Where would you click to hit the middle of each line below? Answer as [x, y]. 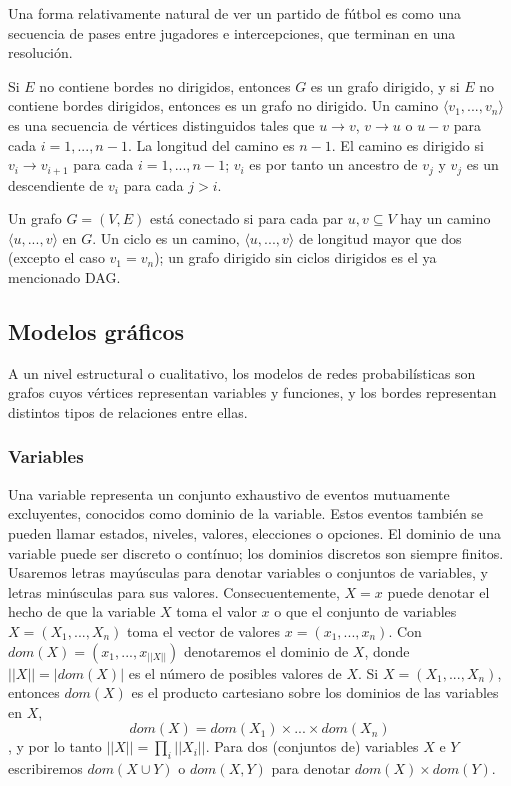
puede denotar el [438, 591]
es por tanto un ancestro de [333, 164]
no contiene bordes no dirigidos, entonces [165, 85]
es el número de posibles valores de [235, 672]
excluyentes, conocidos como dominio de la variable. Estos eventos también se [246, 513]
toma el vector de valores [204, 630]
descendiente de [56, 184]
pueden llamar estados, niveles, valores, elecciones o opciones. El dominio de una [255, 532]
